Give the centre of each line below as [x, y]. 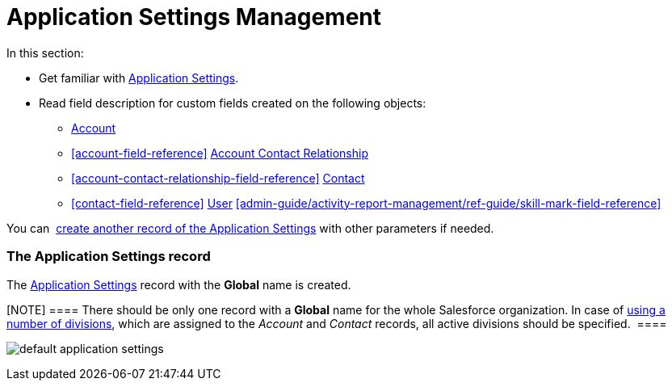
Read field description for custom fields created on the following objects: [233, 103]
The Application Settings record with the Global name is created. [179, 284]
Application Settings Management [194, 17]
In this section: [45, 53]
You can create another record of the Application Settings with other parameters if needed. [250, 228]
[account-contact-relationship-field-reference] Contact [218, 178]
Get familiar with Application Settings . [139, 78]
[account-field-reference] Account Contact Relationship [220, 153]
